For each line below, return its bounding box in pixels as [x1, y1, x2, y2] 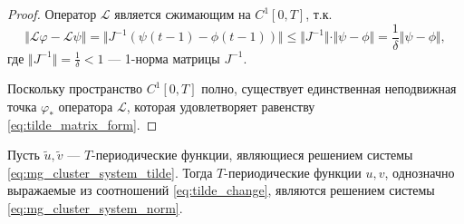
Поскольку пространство [7, 79, 143, 98]
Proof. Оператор [7, 5, 97, 23]
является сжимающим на [114, 5, 251, 23]
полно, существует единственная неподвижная [201, 79, 457, 98]
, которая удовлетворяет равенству [126, 97, 315, 116]
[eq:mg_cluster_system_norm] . [7, 199, 183, 218]
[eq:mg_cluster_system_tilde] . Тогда [7, 162, 213, 181]
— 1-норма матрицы [108, 48, 220, 67]
